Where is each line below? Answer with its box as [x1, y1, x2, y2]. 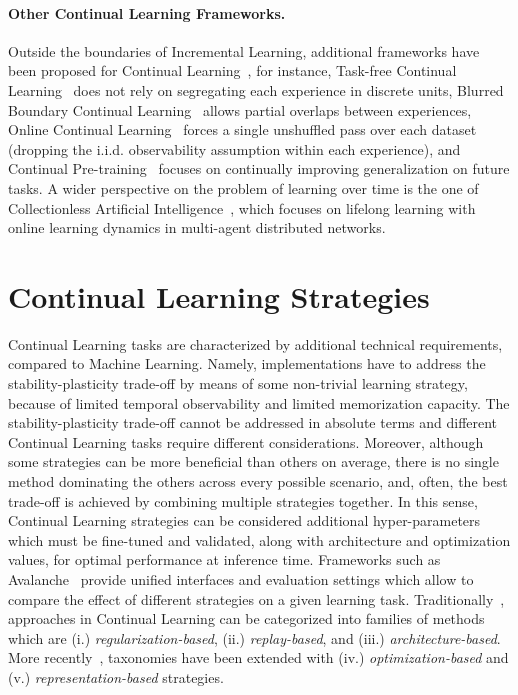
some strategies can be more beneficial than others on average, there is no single [8, 451, 499, 472]
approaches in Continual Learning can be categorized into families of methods [8, 608, 485, 629]
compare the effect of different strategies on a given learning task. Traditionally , [8, 588, 505, 609]
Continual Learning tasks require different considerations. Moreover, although [8, 431, 484, 452]
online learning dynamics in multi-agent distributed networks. [8, 217, 386, 238]
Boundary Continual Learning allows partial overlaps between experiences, [8, 99, 472, 120]
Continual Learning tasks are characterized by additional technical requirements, [8, 333, 503, 354]
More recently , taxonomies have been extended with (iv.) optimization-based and [8, 647, 509, 668]
